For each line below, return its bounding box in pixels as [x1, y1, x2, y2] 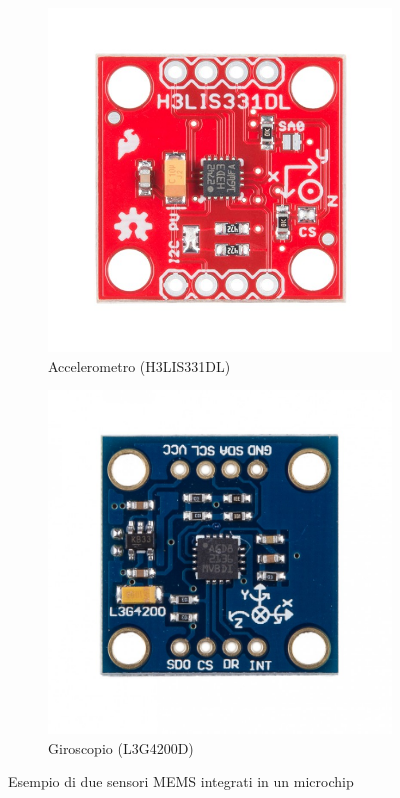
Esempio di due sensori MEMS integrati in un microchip [8, 771, 354, 792]
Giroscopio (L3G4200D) [48, 737, 194, 758]
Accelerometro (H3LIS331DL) [48, 355, 231, 376]
